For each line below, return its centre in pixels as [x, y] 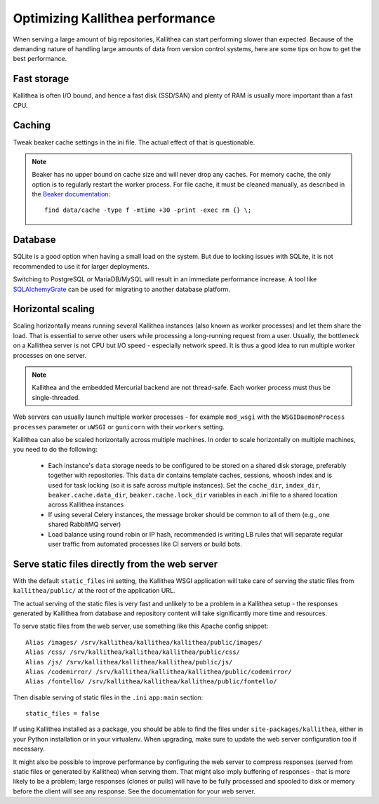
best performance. [40, 59]
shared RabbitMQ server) [85, 524]
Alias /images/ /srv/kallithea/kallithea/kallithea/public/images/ [144, 642]
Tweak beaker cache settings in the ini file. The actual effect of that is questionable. [134, 142]
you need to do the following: [55, 450]
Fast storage [41, 79]
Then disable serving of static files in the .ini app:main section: [108, 697]
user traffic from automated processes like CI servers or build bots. [145, 544]
